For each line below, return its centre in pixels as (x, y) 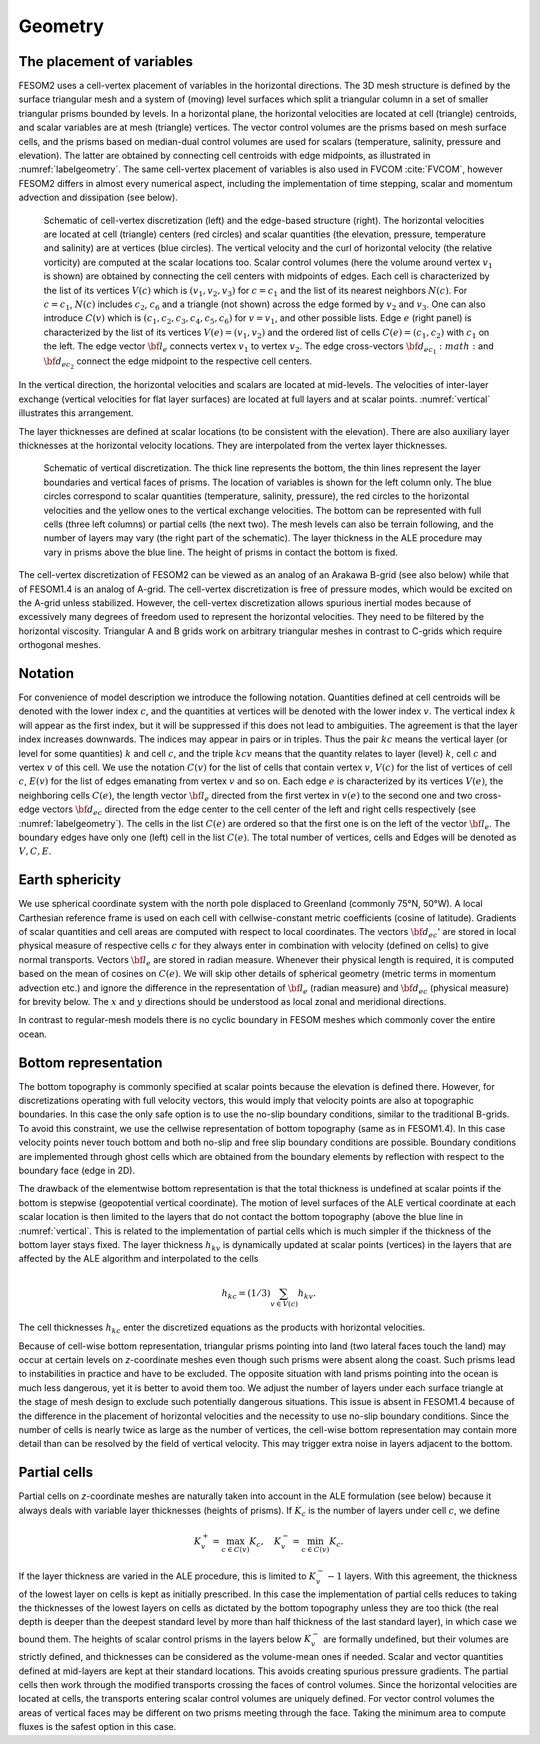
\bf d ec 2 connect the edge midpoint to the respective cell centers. (178, 363)
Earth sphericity (70, 880)
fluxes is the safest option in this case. (97, 1727)
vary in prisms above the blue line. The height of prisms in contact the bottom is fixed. (221, 552)
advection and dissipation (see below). (98, 197)
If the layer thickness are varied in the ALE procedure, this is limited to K (167, 1576)
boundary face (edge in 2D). (76, 1170)
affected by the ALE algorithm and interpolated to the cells (138, 1259)
